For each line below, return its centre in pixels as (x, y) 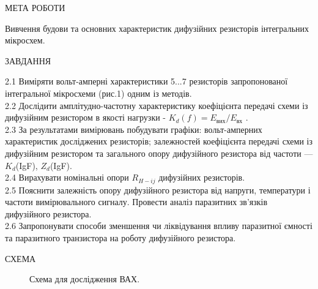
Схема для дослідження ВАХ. (85, 279)
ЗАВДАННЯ (28, 60)
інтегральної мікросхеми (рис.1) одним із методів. (98, 93)
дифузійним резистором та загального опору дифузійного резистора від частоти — (159, 153)
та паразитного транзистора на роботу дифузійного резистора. (120, 237)
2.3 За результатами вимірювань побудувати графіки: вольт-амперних (134, 129)
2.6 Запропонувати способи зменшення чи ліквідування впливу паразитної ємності (159, 226)
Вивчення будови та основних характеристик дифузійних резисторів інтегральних (157, 28)
